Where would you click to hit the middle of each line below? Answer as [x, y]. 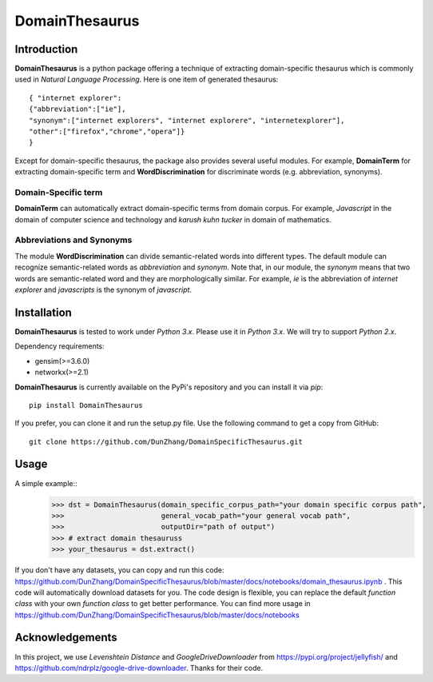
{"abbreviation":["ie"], [77, 109]
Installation [43, 312]
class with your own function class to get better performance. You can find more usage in [163, 604]
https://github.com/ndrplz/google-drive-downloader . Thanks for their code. [139, 668]
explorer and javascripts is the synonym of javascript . [103, 290]
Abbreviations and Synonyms [73, 240]
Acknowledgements [66, 638]
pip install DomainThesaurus [86, 405]
